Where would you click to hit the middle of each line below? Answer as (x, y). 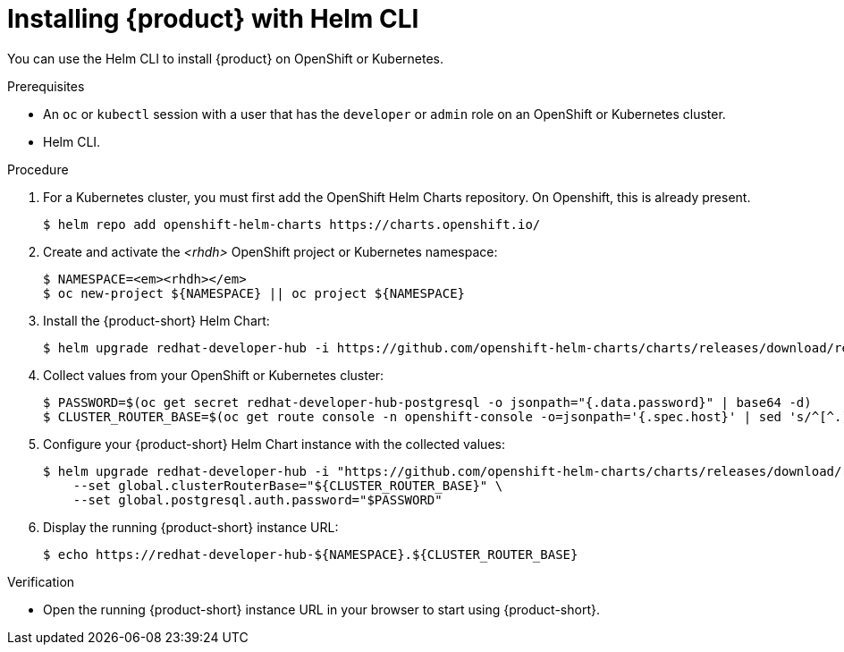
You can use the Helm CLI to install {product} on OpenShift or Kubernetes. (226, 58)
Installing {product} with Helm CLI (213, 19)
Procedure (38, 169)
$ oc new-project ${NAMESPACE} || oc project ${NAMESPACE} (254, 293)
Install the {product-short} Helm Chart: (156, 320)
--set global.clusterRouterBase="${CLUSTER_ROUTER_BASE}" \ (288, 485)
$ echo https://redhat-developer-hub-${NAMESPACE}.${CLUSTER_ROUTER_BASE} (311, 554)
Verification (41, 581)
